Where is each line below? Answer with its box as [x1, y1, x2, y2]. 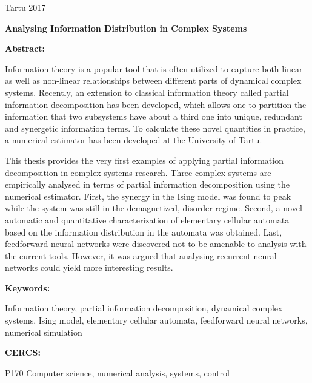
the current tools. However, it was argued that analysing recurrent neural [5, 249, 277, 262]
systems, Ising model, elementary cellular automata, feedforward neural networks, [5, 314, 308, 327]
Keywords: [5, 281, 50, 294]
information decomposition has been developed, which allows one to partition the [5, 98, 307, 110]
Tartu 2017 [5, 1, 46, 13]
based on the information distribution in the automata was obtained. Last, [5, 225, 282, 238]
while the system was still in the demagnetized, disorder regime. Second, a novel [5, 202, 302, 214]
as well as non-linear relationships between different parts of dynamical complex [5, 74, 302, 87]
